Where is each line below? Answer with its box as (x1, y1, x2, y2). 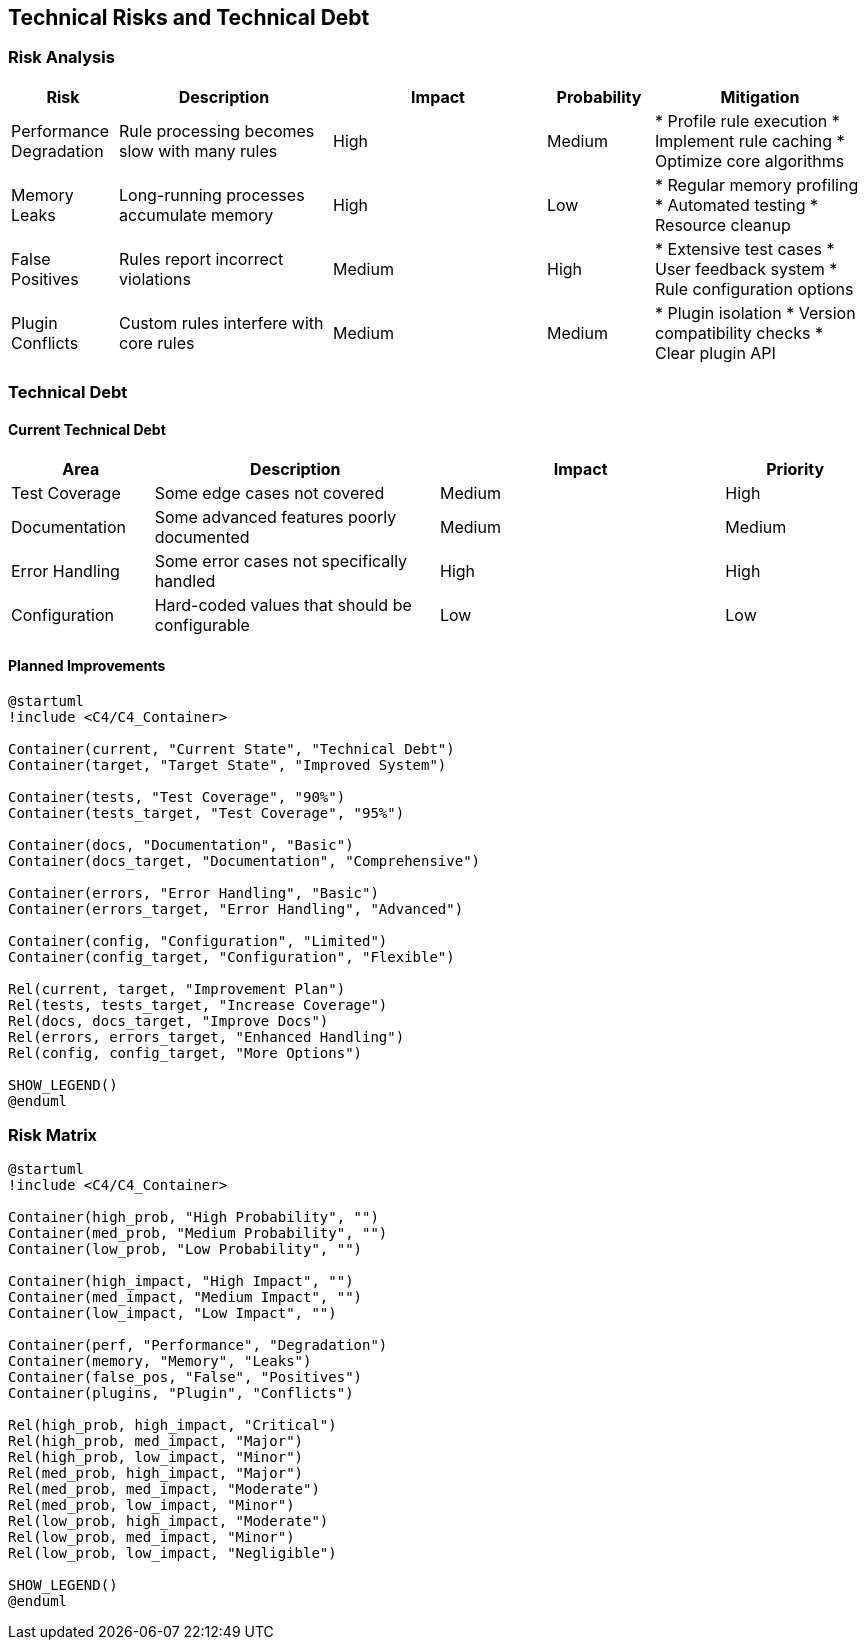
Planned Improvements (8, 657, 166, 674)
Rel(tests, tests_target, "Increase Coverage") (8, 996, 388, 1013)
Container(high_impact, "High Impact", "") (8, 1273, 354, 1290)
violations (119, 268, 191, 289)
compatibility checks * (655, 322, 824, 343)
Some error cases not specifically (154, 551, 408, 572)
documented (154, 527, 250, 548)
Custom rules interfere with (119, 312, 324, 333)
